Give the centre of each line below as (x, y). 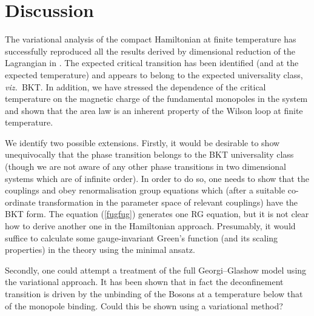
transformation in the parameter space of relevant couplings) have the (168, 202)
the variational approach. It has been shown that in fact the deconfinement (144, 282)
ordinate (20, 202)
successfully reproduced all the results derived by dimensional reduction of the (150, 51)
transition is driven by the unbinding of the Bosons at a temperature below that (154, 294)
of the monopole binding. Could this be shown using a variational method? (144, 305)
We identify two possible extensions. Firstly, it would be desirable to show (142, 142)
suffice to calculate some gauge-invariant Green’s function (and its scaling (142, 237)
